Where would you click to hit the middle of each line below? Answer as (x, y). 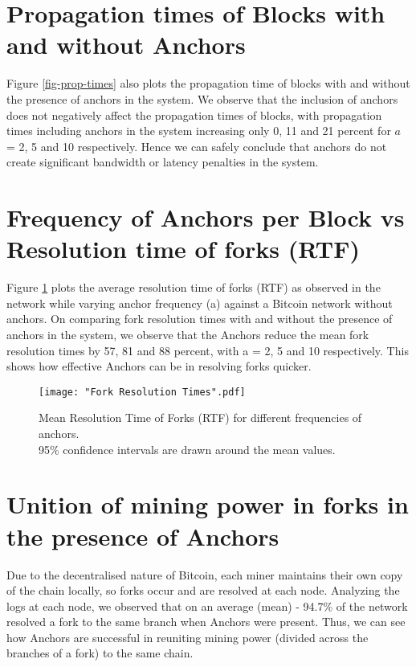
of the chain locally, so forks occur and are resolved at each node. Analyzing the (203, 590)
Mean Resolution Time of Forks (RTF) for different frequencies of (200, 417)
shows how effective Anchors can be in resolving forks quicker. (159, 366)
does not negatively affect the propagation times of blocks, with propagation (194, 115)
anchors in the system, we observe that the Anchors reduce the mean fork (188, 334)
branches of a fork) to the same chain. (100, 653)
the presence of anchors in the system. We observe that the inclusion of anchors (202, 98)
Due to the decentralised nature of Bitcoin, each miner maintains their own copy (205, 574)
